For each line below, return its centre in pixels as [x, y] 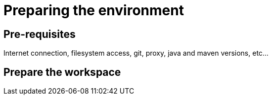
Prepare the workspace [62, 72]
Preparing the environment [94, 10]
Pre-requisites [40, 34]
